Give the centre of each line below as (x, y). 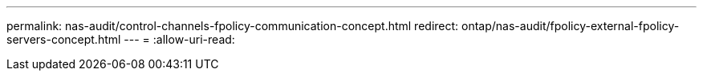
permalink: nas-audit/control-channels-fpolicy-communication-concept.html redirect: (233, 26)
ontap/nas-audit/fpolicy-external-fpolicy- (571, 26)
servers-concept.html (64, 39)
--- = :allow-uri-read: (179, 39)
